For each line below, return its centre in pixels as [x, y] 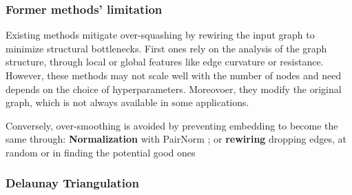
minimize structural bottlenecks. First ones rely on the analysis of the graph [166, 48]
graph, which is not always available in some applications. [127, 102]
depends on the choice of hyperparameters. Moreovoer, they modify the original [174, 89]
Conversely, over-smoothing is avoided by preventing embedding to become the [172, 125]
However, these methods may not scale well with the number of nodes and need [174, 75]
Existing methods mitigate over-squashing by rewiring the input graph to [160, 35]
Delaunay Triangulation [72, 183]
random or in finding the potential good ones [101, 152]
